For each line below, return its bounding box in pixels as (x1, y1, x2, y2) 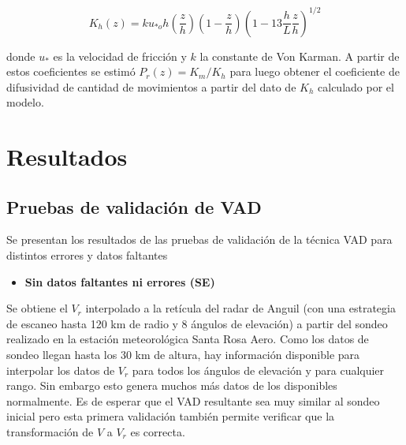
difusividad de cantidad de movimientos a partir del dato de (6, 78, 296, 95)
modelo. (6, 94, 44, 110)
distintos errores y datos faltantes (6, 247, 168, 264)
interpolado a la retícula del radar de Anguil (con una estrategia (85, 300, 396, 316)
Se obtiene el (6, 300, 68, 316)
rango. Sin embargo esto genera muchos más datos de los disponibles (6, 377, 337, 394)
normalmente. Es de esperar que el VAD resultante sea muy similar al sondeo (6, 392, 380, 409)
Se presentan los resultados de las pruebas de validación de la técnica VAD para (6, 231, 393, 248)
